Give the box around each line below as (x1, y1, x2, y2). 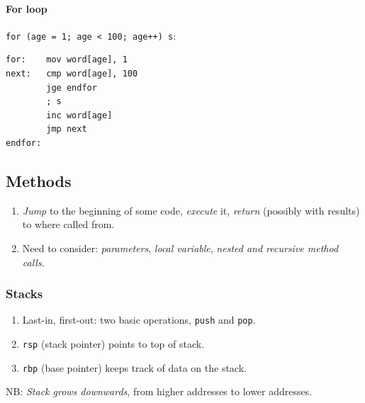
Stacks (6, 285, 43, 302)
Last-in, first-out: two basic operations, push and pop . (22, 312, 256, 327)
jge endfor (46, 82, 97, 93)
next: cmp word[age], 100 (6, 69, 138, 79)
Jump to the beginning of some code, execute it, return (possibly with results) (22, 203, 360, 217)
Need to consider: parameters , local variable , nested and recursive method (22, 241, 339, 255)
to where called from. (22, 217, 115, 232)
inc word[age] (46, 110, 113, 120)
